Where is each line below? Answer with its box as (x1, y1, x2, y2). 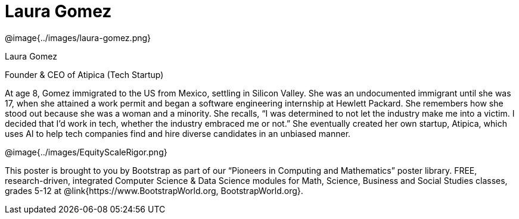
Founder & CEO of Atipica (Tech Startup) (5, 69, 164, 80)
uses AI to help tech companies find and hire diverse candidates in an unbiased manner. (5, 128, 351, 139)
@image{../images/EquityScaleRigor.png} (5, 146, 167, 157)
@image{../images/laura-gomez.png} (5, 32, 151, 43)
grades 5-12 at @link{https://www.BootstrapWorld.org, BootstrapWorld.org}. (5, 185, 303, 196)
